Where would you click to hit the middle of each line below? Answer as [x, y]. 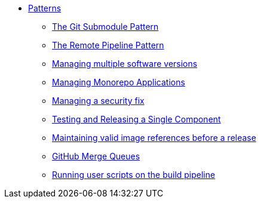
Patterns [45, 8]
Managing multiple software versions [125, 64]
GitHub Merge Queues [96, 156]
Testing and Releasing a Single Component [136, 119]
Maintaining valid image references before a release [154, 138]
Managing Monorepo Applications [119, 82]
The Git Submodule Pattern [105, 27]
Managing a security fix [98, 101]
